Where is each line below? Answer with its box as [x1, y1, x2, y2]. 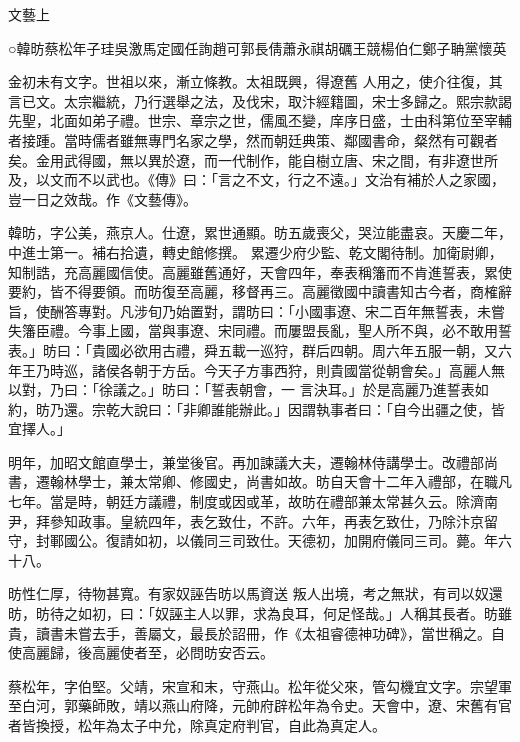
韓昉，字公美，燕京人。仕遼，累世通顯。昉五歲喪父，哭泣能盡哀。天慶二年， [8, 222, 512, 243]
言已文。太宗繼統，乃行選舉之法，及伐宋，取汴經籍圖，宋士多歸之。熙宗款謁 [8, 90, 512, 111]
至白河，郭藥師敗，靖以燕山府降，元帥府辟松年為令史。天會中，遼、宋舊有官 [8, 695, 512, 716]
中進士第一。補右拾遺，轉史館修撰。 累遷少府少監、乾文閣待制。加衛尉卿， [8, 241, 503, 262]
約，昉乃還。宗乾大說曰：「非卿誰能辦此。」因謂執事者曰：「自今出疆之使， [8, 398, 491, 419]
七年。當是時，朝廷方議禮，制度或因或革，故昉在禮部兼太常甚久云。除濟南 [8, 491, 498, 512]
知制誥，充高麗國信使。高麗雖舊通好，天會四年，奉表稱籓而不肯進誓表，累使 [8, 261, 512, 282]
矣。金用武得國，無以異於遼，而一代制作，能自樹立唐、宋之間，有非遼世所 [8, 149, 498, 170]
